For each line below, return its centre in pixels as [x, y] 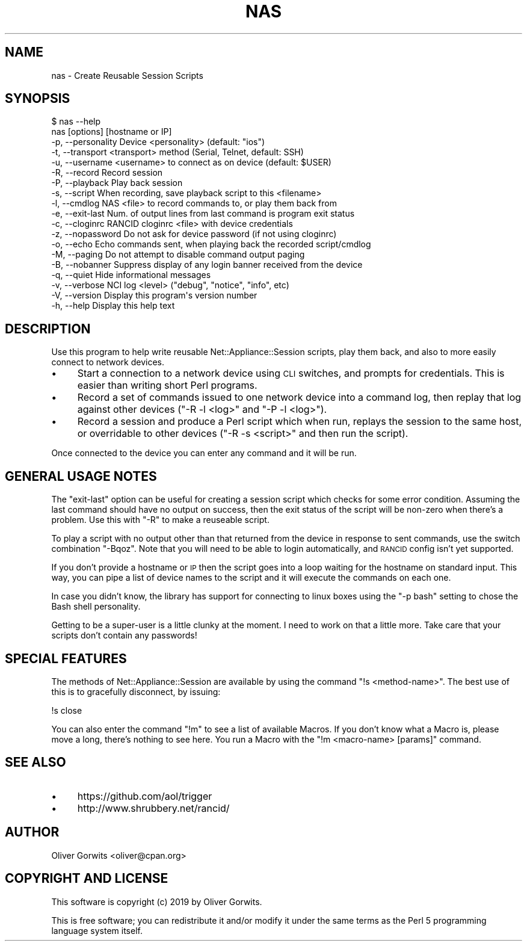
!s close [67, 710]
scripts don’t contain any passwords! [124, 635]
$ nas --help [76, 122]
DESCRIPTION [48, 329]
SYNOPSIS [38, 99]
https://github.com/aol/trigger [145, 796]
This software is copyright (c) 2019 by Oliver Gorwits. [157, 901]
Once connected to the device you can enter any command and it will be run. [204, 453]
